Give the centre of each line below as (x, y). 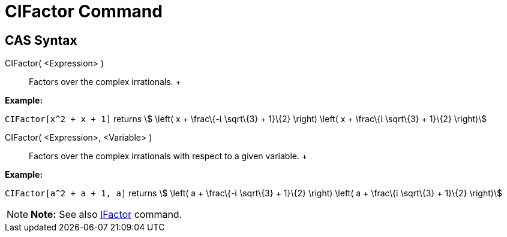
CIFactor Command (84, 11)
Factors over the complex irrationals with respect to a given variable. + (168, 156)
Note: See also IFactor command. (106, 215)
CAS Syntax (41, 40)
